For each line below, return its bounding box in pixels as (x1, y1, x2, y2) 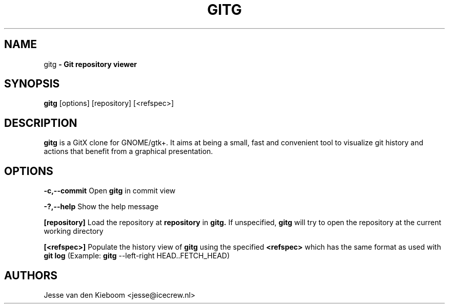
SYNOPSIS (4, 77, 60, 91)
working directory (44, 227, 104, 236)
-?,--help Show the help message (44, 202, 159, 211)
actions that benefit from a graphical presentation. (44, 147, 213, 156)
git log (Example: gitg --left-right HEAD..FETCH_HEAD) (44, 251, 230, 260)
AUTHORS (4, 269, 58, 282)
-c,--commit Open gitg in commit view (44, 186, 176, 195)
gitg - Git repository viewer (44, 59, 137, 69)
